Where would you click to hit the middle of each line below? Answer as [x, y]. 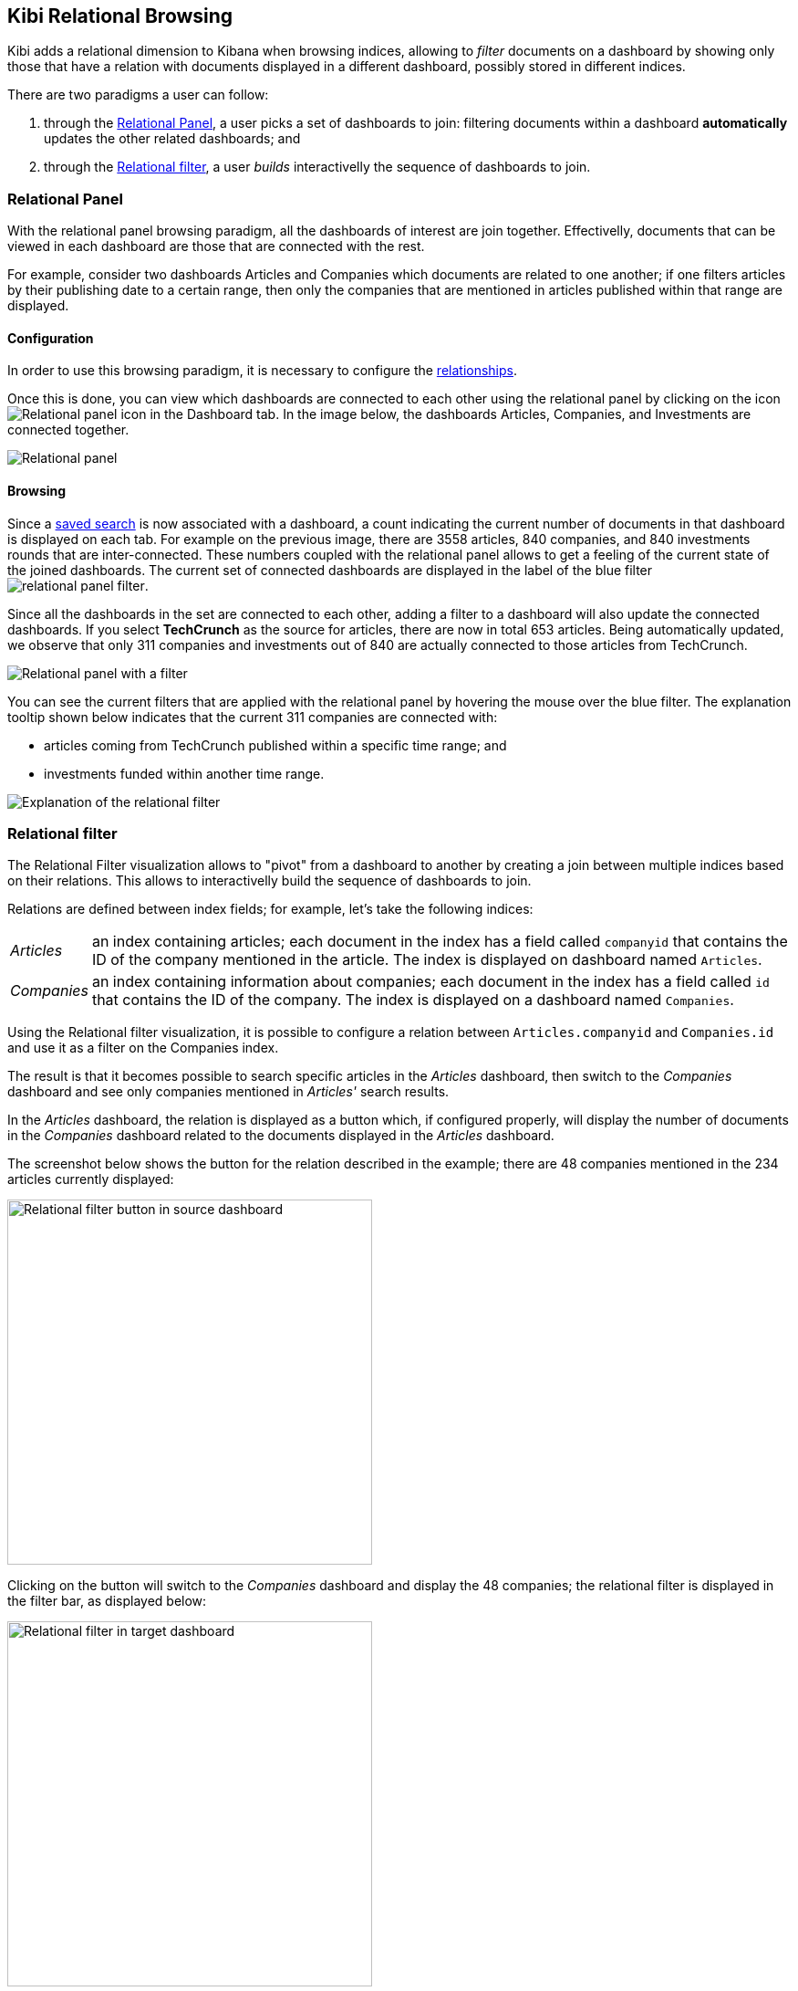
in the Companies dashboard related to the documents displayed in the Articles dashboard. [281, 1136]
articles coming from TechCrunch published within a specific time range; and [275, 745]
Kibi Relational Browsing [120, 16]
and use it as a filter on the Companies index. [143, 1048]
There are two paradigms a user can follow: [138, 95]
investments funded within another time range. [184, 773]
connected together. [68, 430]
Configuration [51, 338]
